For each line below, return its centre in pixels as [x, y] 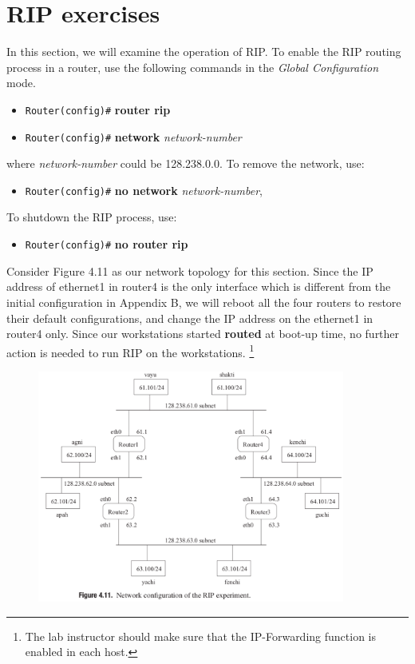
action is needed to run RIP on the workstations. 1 [130, 351]
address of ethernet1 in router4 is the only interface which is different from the [199, 286]
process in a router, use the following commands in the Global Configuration [193, 67]
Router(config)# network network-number [133, 136]
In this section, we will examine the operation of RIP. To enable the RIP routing [204, 52]
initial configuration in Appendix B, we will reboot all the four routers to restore [204, 302]
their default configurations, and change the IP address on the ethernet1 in [190, 318]
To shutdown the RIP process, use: [92, 217]
